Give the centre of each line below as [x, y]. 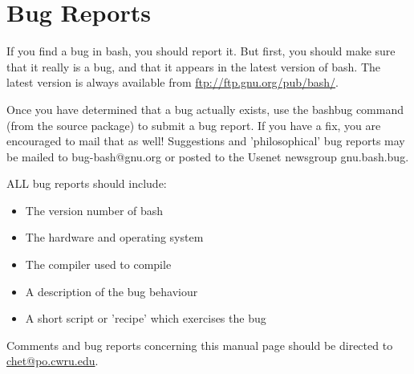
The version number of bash [94, 210]
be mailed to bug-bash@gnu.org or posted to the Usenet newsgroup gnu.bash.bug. [208, 156]
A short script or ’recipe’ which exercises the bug [146, 318]
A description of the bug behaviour [112, 291]
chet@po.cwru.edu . [53, 361]
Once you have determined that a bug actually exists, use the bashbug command [205, 109]
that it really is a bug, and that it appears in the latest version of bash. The [194, 66]
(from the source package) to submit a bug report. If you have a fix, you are [194, 125]
